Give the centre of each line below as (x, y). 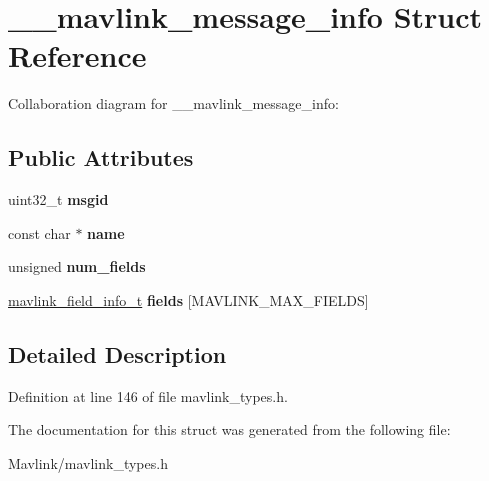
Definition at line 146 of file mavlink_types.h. (148, 395)
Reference (77, 55)
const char (39, 232)
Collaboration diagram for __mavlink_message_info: (173, 103)
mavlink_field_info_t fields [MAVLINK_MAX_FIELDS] (188, 299)
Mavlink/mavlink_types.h (88, 462)
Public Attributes (101, 157)
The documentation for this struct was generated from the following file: (229, 429)
